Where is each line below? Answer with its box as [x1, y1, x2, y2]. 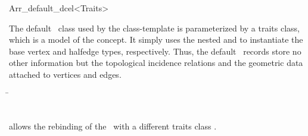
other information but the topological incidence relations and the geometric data [9, 56, 303, 69]
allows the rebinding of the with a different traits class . [9, 119, 217, 132]
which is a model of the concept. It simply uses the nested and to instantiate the [9, 33, 303, 46]
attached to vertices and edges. [9, 68, 122, 80]
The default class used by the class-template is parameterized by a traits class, [9, 21, 300, 34]
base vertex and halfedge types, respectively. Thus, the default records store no [9, 45, 301, 57]
